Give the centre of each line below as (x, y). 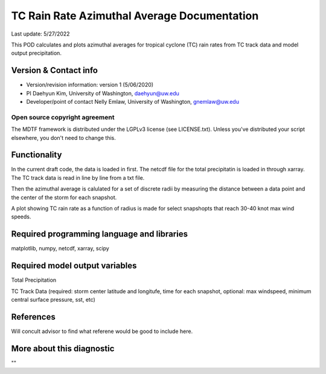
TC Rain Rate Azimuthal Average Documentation (135, 16)
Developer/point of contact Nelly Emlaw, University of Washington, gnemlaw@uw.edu (133, 102)
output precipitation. (36, 53)
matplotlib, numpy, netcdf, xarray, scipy (60, 249)
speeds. (21, 217)
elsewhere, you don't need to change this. (63, 138)
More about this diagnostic (63, 348)
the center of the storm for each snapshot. (64, 197)
